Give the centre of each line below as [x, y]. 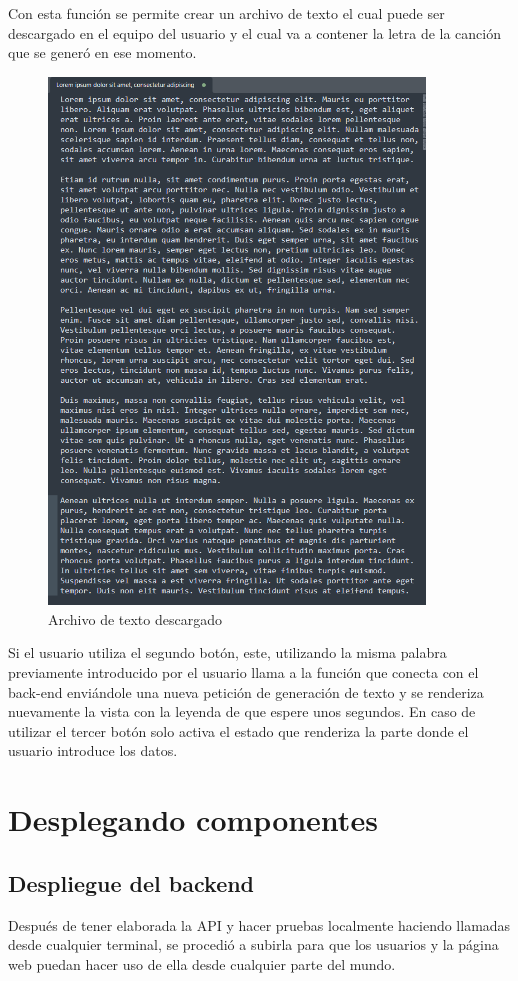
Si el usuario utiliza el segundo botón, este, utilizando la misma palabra [227, 652]
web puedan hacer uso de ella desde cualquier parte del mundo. [202, 963]
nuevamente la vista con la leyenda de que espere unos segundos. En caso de [242, 711]
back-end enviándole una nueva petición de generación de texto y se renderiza [246, 691]
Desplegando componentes [193, 819]
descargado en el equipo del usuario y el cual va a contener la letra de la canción [254, 32]
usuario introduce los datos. [93, 750]
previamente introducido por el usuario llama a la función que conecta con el [243, 672]
